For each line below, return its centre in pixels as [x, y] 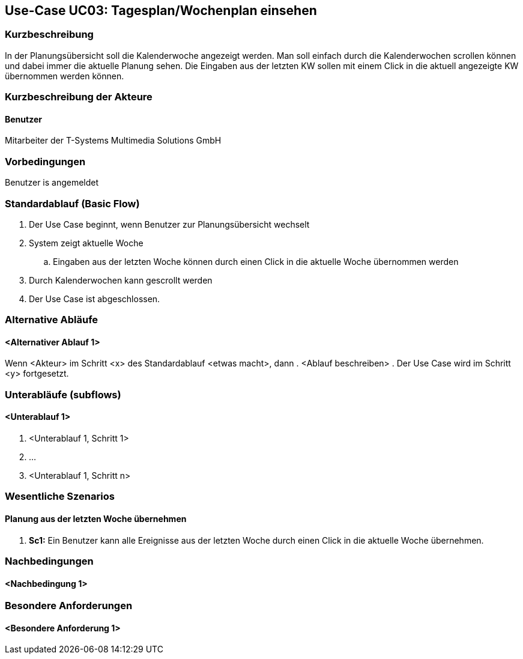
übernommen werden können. [65, 76]
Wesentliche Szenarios [60, 497]
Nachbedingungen [49, 561]
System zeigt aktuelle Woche [86, 243]
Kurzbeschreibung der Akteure [79, 97]
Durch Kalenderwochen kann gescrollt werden [121, 280]
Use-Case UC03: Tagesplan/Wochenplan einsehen [161, 11]
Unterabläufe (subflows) [63, 394]
